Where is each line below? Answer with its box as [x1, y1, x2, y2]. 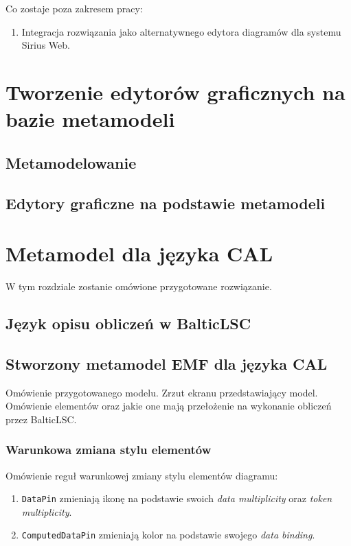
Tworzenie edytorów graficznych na [5, 78, 346, 106]
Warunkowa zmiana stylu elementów [5, 441, 212, 458]
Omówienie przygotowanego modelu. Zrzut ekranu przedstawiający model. [5, 385, 318, 399]
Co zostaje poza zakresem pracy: [5, 1, 143, 15]
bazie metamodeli [5, 105, 175, 133]
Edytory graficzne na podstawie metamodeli [5, 192, 326, 213]
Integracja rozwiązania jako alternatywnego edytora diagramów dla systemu [21, 24, 341, 38]
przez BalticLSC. [5, 412, 77, 426]
